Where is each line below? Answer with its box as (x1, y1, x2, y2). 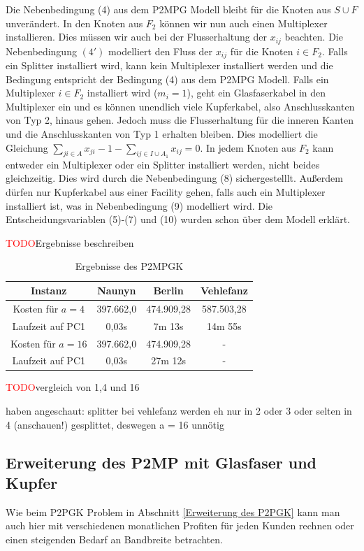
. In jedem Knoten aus (200, 140, 296, 155)
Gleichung (6, 140, 48, 155)
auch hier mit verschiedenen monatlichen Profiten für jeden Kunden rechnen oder (6, 518, 354, 533)
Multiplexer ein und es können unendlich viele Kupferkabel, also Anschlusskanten (6, 99, 355, 113)
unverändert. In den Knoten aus (6, 15, 143, 30)
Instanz (30, 283, 67, 298)
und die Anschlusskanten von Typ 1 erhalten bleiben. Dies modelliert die (6, 127, 318, 141)
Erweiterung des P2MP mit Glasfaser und (6, 451, 317, 473)
